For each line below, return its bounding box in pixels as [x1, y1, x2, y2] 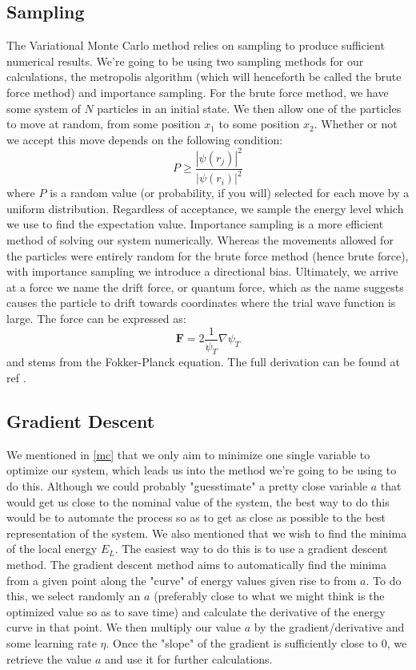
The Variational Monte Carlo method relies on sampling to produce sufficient [6, 37, 385, 54]
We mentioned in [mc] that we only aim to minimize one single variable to [6, 446, 370, 462]
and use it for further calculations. [104, 650, 273, 667]
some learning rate [6, 634, 97, 651]
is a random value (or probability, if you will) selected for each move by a [50, 184, 410, 201]
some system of [6, 99, 81, 116]
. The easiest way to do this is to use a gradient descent [114, 540, 388, 557]
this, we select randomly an [6, 587, 141, 604]
